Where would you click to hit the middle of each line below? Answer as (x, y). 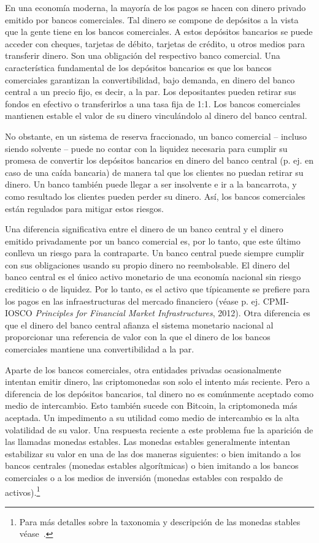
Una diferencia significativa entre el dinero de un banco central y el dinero (144, 229)
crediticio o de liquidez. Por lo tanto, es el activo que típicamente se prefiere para (158, 289)
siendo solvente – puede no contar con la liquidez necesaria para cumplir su (146, 148)
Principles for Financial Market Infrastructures (124, 313)
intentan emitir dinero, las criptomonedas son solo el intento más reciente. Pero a (157, 382)
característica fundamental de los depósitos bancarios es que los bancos (138, 67)
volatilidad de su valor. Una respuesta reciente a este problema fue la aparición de (159, 429)
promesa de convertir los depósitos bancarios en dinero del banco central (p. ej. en (159, 160)
